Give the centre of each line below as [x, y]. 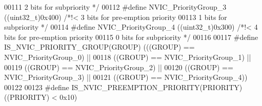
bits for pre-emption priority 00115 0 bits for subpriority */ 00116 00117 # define [131, 37]
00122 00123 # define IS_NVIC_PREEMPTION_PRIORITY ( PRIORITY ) [123, 87]
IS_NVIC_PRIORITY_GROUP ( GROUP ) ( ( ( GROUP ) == [99, 47]
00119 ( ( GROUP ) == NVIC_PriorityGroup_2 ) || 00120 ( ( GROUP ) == [119, 67]
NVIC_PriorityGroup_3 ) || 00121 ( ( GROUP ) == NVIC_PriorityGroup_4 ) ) [126, 77]
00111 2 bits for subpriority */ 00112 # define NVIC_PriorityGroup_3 [115, 7]
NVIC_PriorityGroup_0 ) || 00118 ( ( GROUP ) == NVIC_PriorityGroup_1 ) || [128, 57]
